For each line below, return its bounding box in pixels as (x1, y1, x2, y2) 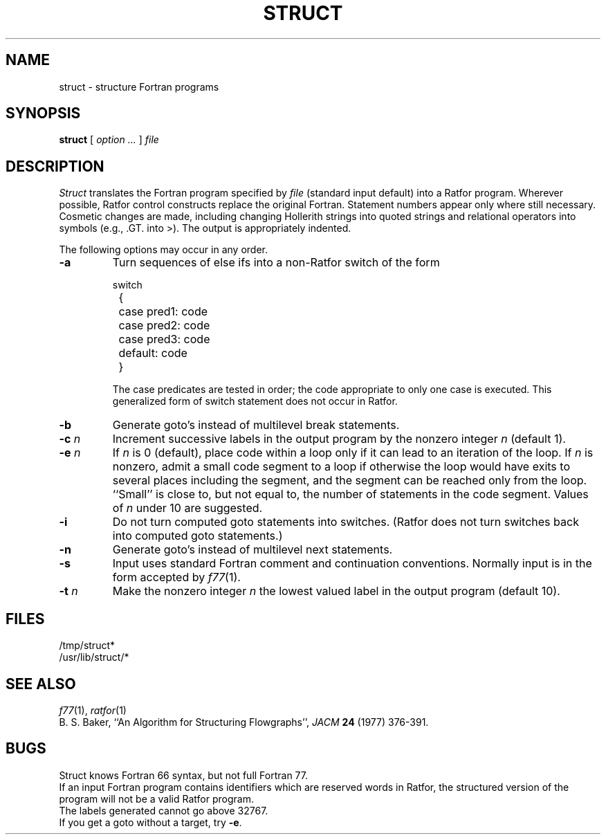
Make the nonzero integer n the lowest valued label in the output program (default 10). (112, 584, 560, 599)
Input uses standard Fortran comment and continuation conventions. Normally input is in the (112, 556, 592, 571)
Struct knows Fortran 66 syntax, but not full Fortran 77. (59, 769, 309, 781)
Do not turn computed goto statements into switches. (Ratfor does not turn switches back (112, 515, 579, 529)
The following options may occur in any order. (59, 244, 268, 256)
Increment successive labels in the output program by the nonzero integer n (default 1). (112, 432, 566, 446)
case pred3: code (118, 332, 210, 347)
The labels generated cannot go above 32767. (59, 804, 268, 816)
